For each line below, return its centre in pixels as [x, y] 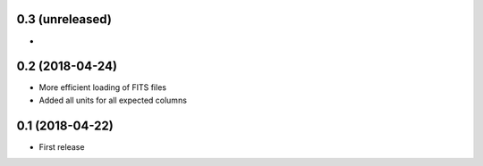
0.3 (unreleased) [64, 19]
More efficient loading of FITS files [103, 87]
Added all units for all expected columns [113, 100]
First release [62, 146]
